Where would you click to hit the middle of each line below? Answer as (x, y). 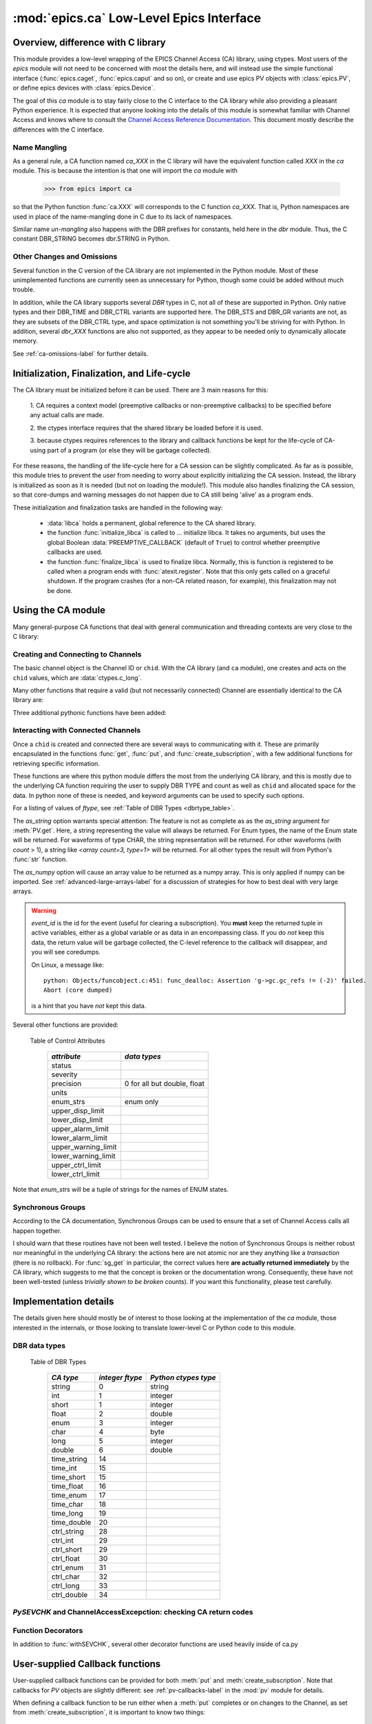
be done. (60, 590)
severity (64, 1074)
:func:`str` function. (40, 859)
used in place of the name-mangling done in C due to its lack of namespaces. (123, 217)
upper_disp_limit (78, 1110)
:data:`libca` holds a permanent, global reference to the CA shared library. (152, 523)
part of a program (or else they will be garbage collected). (129, 450)
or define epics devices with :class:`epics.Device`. (84, 88)
